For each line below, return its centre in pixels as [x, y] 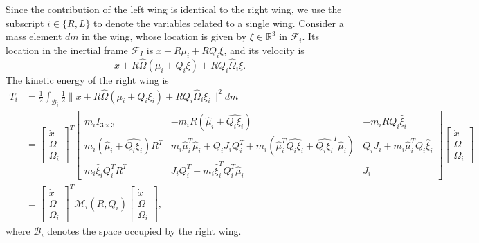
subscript [25, 22]
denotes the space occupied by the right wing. [144, 231]
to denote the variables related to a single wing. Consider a [219, 22]
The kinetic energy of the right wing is [87, 79]
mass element [34, 36]
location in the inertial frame [67, 49]
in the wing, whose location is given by [164, 36]
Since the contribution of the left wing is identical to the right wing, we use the [174, 9]
